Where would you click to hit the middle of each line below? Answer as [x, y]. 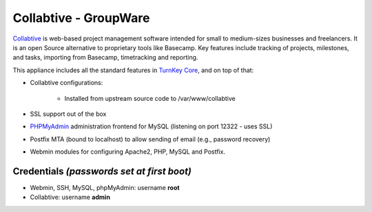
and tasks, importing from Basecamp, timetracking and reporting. [105, 58]
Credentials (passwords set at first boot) [102, 171]
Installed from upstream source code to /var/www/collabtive [150, 98]
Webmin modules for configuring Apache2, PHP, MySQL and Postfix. [127, 152]
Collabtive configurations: [66, 83]
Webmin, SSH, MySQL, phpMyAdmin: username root [105, 187]
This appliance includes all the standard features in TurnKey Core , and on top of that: [133, 70]
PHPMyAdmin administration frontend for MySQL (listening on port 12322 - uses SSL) [151, 126]
